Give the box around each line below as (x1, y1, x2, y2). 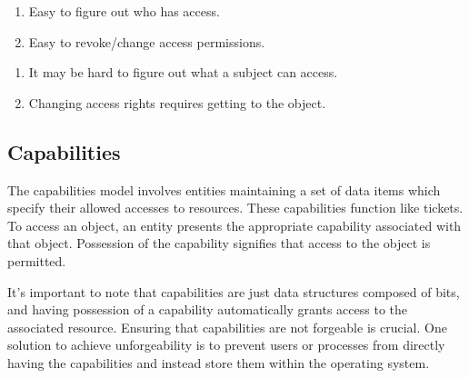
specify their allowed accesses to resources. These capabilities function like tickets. (7, 198, 464, 217)
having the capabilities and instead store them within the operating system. (7, 353, 430, 372)
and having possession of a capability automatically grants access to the (7, 300, 408, 319)
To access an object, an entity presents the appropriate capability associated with (7, 215, 462, 234)
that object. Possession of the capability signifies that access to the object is (7, 234, 431, 253)
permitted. (7, 251, 66, 270)
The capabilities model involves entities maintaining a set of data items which (7, 180, 441, 199)
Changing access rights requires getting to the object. (28, 93, 326, 112)
